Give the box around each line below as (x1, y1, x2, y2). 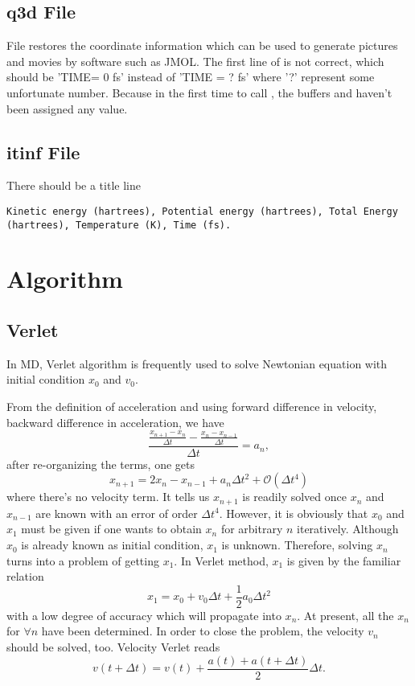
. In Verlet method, (174, 552, 269, 569)
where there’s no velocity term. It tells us (6, 488, 210, 505)
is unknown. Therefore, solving (221, 536, 373, 553)
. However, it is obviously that (219, 504, 368, 521)
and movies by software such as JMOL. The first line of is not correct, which (6, 52, 384, 69)
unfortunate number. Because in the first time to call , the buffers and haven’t (6, 84, 392, 101)
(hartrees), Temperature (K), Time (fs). (6, 219, 232, 231)
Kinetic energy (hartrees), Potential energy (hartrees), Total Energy (6, 205, 398, 217)
